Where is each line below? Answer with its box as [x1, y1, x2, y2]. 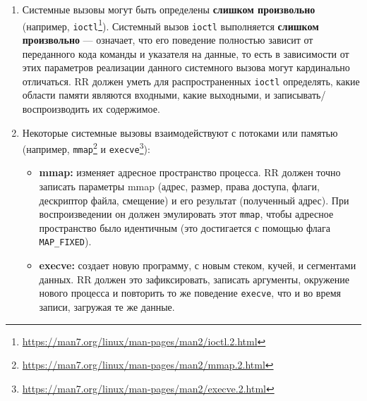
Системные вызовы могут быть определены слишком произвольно [22, 2, 315, 16]
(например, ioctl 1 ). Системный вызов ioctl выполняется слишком [22, 16, 319, 33]
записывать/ [273, 87, 326, 102]
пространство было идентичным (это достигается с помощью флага [39, 220, 330, 235]
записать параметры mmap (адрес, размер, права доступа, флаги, [39, 179, 320, 194]
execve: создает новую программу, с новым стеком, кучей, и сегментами [39, 258, 356, 273]
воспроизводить [22, 101, 90, 116]
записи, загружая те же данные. [39, 299, 175, 314]
